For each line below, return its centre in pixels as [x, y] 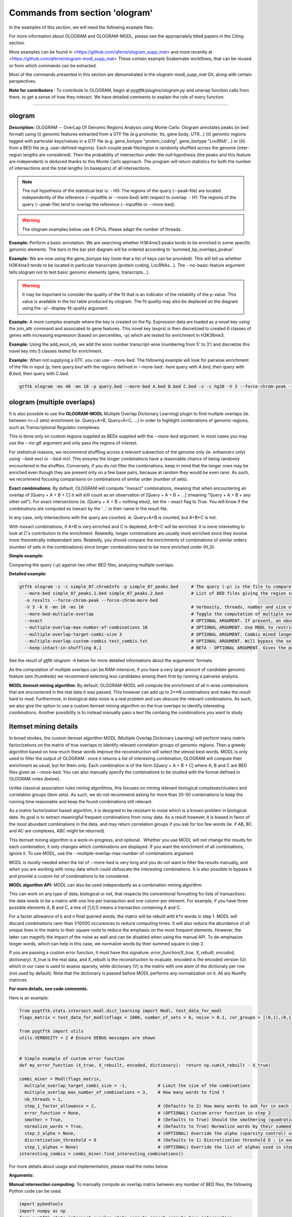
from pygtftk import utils [51, 1031]
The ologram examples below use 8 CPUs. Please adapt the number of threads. [102, 229]
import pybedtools [41, 1204]
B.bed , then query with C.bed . [39, 374]
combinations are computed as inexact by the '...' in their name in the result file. [88, 508]
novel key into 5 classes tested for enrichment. [56, 351]
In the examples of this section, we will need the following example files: [82, 27]
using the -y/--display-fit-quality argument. [65, 308]
